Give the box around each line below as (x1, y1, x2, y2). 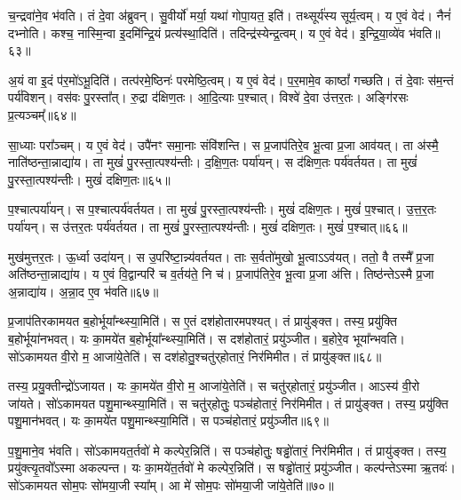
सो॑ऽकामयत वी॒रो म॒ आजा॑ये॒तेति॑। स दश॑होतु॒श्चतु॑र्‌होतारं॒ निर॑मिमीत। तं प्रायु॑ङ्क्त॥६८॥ (8, 346, 382, 365)
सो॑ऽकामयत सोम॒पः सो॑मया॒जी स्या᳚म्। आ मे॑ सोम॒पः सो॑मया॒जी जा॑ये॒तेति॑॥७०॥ (8, 476, 334, 495)
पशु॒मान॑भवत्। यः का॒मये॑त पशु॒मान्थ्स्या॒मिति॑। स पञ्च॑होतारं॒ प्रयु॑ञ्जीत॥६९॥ (8, 411, 329, 430)
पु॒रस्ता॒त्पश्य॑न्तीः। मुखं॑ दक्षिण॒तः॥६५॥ (8, 170, 171, 188)
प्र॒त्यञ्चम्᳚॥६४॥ (8, 105, 76, 123)
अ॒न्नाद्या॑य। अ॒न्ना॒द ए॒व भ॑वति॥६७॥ (8, 282, 159, 300)
